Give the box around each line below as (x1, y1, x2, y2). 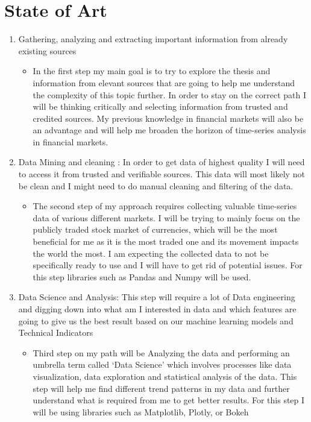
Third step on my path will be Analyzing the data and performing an (33, 346, 290, 359)
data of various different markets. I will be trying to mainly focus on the (33, 211, 300, 224)
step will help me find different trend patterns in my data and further (33, 382, 290, 394)
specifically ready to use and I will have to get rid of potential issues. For (33, 259, 303, 271)
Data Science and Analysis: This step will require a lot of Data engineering (18, 291, 295, 303)
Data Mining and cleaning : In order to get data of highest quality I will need (18, 156, 305, 168)
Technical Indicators (18, 326, 93, 339)
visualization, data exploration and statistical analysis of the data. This (33, 370, 297, 382)
